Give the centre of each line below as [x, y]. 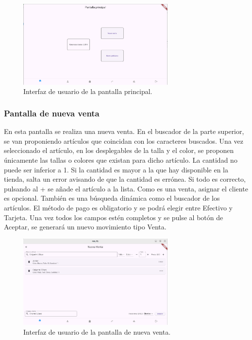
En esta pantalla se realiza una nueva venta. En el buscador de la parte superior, [124, 131]
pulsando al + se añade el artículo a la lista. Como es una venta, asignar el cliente [126, 188]
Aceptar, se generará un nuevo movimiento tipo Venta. [85, 227]
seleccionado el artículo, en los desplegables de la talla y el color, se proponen [119, 150]
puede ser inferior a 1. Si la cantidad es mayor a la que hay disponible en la [116, 169]
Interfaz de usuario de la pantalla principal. [88, 91]
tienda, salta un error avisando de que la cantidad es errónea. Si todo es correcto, [125, 179]
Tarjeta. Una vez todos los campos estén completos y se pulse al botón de [114, 217]
